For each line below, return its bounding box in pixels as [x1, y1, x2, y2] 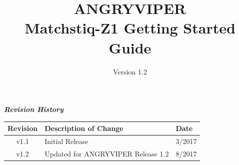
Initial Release [44, 136, 88, 146]
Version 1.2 [113, 66, 147, 76]
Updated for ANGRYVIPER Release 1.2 [44, 148, 169, 158]
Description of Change [44, 123, 123, 133]
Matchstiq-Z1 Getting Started [24, 17, 235, 38]
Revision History [4, 104, 63, 114]
